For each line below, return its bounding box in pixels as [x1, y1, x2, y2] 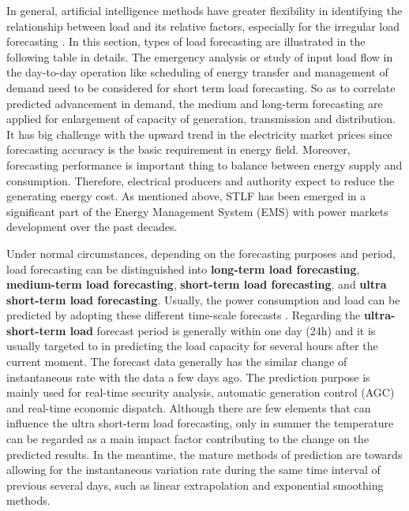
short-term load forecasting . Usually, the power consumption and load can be [6, 291, 400, 308]
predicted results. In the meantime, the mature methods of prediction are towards [6, 446, 403, 462]
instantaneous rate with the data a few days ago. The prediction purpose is [6, 368, 370, 385]
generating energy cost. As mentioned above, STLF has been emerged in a [6, 188, 366, 204]
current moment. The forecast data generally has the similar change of [6, 353, 347, 370]
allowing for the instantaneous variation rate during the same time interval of [6, 461, 381, 478]
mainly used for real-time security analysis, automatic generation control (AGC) [6, 384, 395, 401]
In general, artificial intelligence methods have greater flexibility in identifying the [6, 2, 403, 18]
